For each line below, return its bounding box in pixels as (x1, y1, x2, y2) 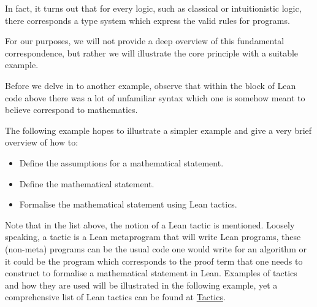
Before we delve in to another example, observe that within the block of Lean (5, 79, 296, 91)
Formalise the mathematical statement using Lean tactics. (19, 198, 237, 211)
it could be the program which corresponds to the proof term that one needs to (5, 254, 303, 267)
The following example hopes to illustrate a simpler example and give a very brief (5, 123, 312, 136)
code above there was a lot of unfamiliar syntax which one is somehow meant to (5, 91, 305, 104)
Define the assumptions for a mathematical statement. (19, 156, 224, 169)
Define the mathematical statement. (19, 177, 155, 190)
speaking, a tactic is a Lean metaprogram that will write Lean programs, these (5, 230, 301, 243)
